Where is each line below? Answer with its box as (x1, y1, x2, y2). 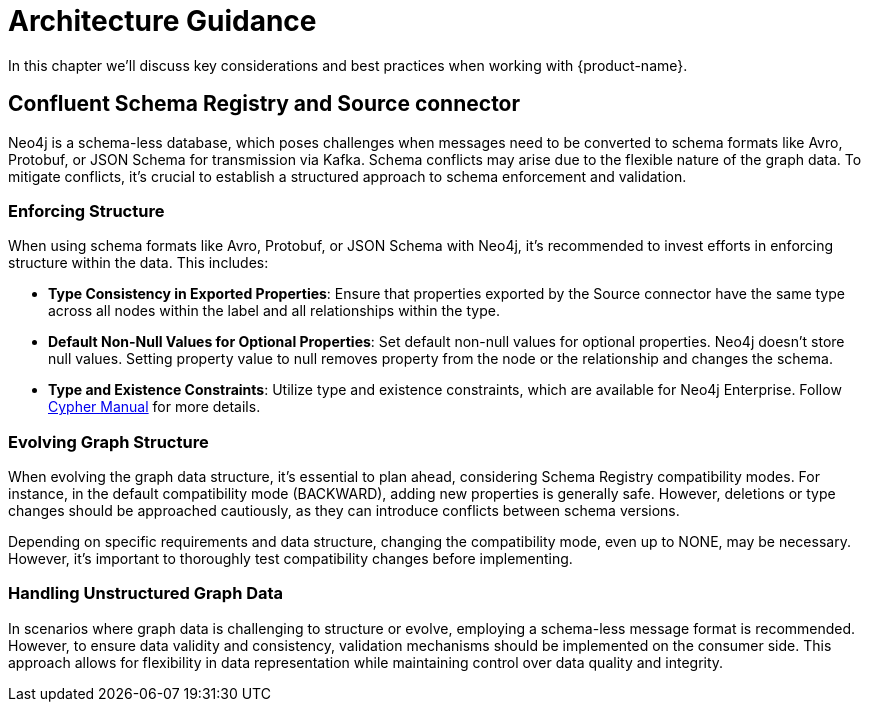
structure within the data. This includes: (8, 254, 269, 272)
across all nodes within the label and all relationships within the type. (48, 302, 500, 320)
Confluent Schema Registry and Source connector (8, 91, 521, 117)
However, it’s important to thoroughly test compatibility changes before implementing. (8, 550, 573, 568)
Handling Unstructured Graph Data (8, 583, 284, 604)
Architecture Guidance (8, 4, 317, 38)
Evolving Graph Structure (8, 431, 209, 452)
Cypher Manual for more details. (48, 398, 261, 416)
